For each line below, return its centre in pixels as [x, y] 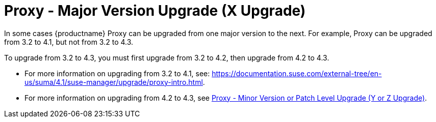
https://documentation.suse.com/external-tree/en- [297, 73]
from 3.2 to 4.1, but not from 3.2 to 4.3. [69, 42]
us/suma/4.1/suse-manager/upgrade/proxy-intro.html [114, 82]
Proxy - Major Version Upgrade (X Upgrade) [155, 11]
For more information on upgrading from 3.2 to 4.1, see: [117, 73]
